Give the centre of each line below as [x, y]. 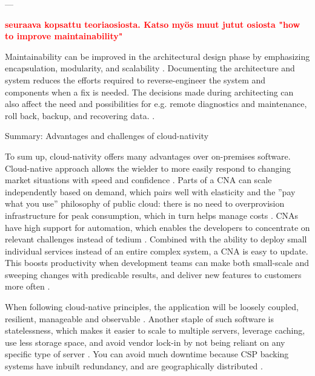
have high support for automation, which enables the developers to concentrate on [157, 227]
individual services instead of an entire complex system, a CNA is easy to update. [157, 251]
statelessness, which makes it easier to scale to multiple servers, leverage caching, [155, 330]
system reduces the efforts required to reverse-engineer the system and [135, 79]
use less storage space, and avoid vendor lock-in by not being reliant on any [145, 342]
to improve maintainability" [64, 36]
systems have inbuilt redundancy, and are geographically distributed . [134, 366]
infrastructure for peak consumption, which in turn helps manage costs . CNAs [152, 215]
